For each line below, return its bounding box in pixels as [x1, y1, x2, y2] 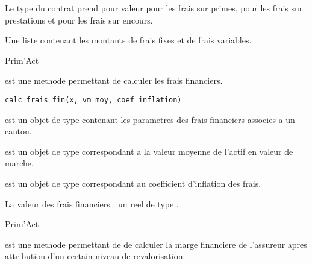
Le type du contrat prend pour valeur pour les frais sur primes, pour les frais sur [5, 2, 303, 14]
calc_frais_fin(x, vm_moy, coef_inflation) [5, 95, 182, 104]
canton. [5, 125, 32, 137]
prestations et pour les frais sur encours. [5, 13, 153, 26]
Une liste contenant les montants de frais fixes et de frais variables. [5, 34, 252, 46]
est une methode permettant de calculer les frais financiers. [5, 74, 223, 87]
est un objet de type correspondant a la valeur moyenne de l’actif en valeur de [5, 145, 293, 157]
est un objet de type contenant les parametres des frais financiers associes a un [5, 113, 295, 125]
